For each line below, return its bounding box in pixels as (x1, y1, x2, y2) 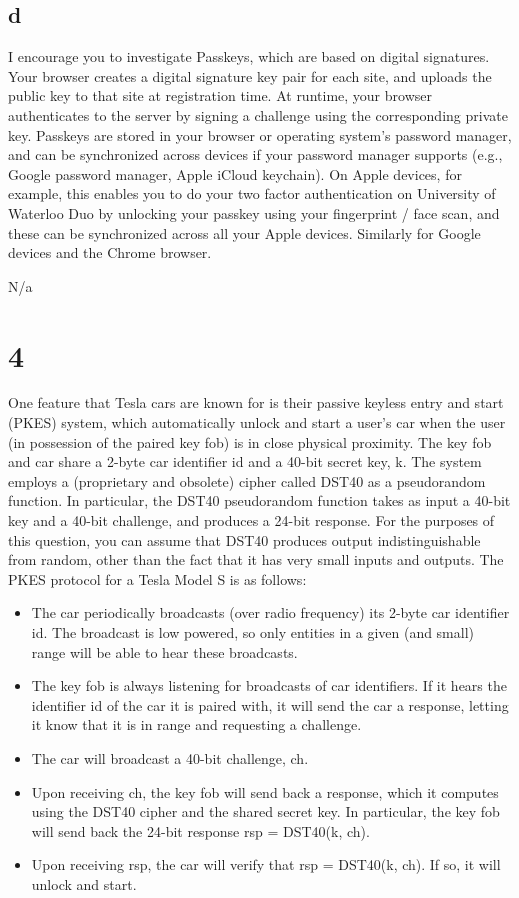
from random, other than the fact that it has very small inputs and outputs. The (8, 549, 504, 570)
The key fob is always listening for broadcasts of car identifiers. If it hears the (31, 675, 507, 696)
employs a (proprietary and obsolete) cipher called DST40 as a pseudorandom (8, 470, 486, 491)
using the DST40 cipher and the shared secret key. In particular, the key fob (31, 801, 500, 822)
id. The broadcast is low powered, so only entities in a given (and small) (31, 621, 475, 642)
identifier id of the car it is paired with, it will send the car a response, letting (31, 694, 509, 715)
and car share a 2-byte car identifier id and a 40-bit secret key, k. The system (8, 451, 482, 472)
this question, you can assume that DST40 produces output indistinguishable (8, 529, 481, 550)
